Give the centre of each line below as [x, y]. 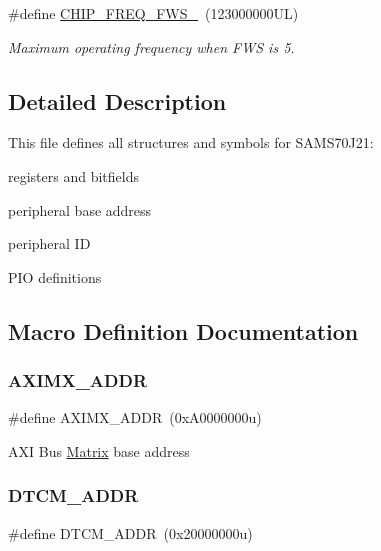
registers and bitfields [73, 175]
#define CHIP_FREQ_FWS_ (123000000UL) [153, 13]
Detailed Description [117, 100]
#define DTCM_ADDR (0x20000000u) [130, 532]
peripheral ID [49, 243]
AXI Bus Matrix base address [99, 450]
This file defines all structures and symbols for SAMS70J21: [191, 142]
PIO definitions [55, 276]
